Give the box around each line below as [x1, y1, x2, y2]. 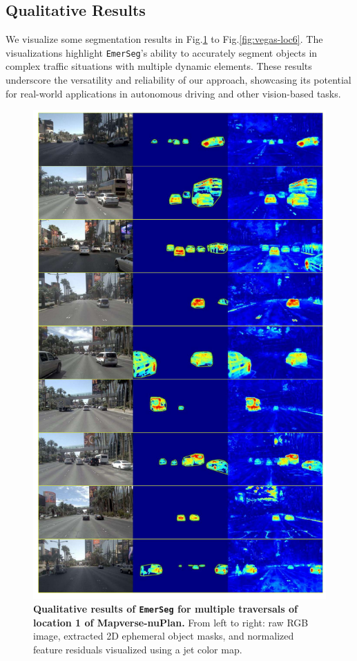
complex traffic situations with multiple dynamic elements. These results [6, 59, 312, 73]
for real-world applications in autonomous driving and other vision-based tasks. [6, 86, 341, 100]
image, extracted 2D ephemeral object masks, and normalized [33, 629, 294, 643]
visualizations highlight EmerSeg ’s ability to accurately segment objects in [6, 45, 318, 59]
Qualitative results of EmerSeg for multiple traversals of [33, 601, 298, 615]
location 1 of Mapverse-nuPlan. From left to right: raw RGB [33, 615, 309, 629]
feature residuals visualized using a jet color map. [33, 642, 242, 656]
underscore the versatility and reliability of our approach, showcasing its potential [6, 73, 351, 87]
